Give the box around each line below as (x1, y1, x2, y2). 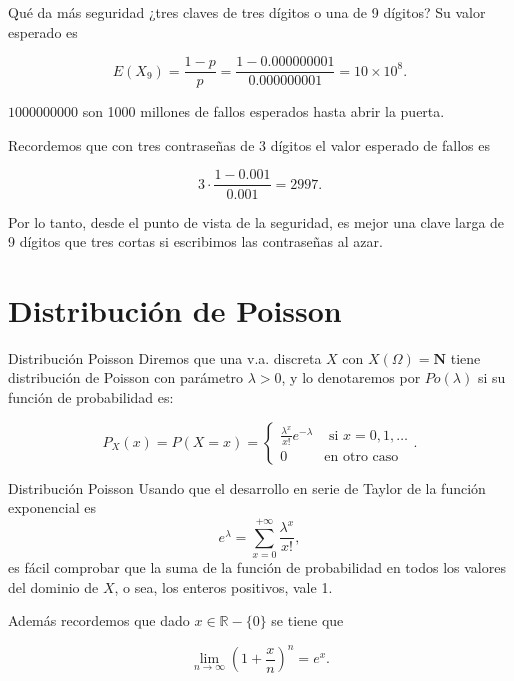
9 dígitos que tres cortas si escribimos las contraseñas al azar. (8, 231, 383, 252)
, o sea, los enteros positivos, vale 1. (114, 576, 333, 597)
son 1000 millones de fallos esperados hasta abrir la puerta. (82, 101, 445, 122)
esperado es (8, 21, 78, 42)
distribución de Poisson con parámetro (8, 367, 244, 388)
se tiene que (271, 610, 344, 631)
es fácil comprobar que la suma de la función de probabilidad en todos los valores (8, 556, 506, 577)
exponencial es (8, 497, 96, 518)
